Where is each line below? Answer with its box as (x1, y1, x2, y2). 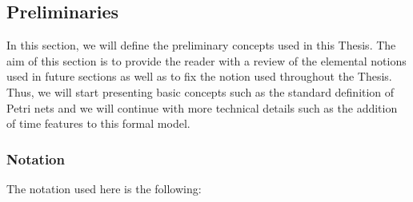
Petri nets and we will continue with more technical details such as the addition (6, 99, 398, 116)
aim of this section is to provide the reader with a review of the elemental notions (6, 52, 407, 69)
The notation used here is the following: (6, 180, 202, 196)
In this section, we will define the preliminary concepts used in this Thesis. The (6, 37, 396, 53)
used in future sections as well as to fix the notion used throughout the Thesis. (6, 68, 392, 85)
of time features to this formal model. (6, 115, 190, 132)
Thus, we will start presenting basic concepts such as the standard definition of (6, 83, 395, 100)
